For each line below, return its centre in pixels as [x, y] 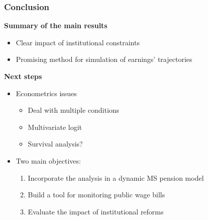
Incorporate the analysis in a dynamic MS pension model [116, 177]
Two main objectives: [48, 160]
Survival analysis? [55, 144]
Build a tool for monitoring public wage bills [96, 195]
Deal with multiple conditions [74, 110]
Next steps [23, 76]
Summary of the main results [56, 25]
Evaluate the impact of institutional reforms [96, 211]
